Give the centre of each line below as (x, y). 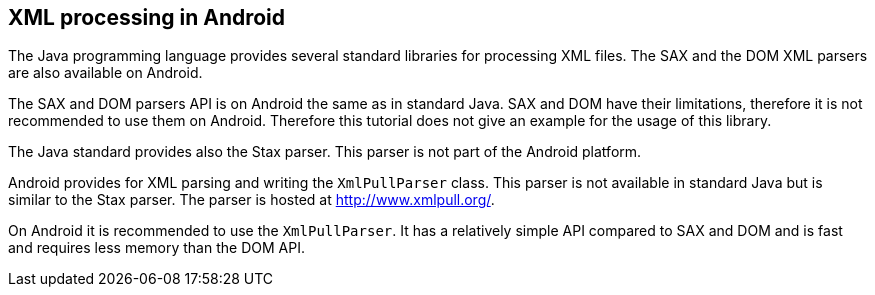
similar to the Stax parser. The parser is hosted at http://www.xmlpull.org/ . (251, 200)
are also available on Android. (105, 73)
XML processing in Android (147, 17)
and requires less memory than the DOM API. (156, 248)
